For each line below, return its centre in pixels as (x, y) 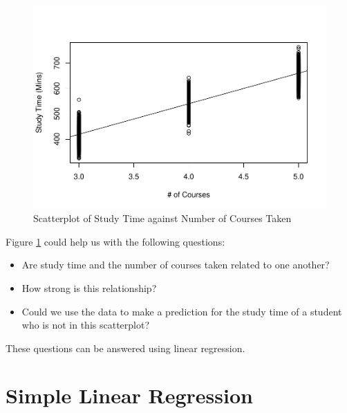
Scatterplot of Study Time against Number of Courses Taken (162, 218)
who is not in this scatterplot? (86, 325)
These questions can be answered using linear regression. (125, 348)
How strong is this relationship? (89, 287)
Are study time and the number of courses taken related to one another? (176, 265)
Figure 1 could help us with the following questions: (115, 241)
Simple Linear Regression (129, 395)
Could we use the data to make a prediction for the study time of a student (182, 311)
